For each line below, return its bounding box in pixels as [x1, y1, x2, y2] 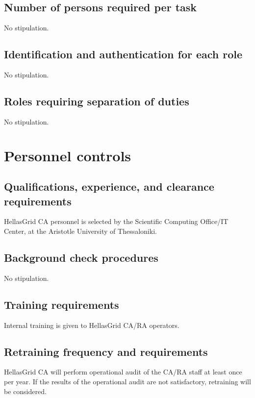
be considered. [4, 386, 47, 396]
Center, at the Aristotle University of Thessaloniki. [4, 225, 157, 236]
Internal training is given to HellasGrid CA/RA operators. [4, 320, 179, 330]
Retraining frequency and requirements [4, 344, 208, 359]
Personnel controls [4, 145, 131, 165]
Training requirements [4, 297, 119, 312]
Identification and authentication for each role [4, 47, 243, 62]
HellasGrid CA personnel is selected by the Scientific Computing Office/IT [4, 216, 229, 226]
